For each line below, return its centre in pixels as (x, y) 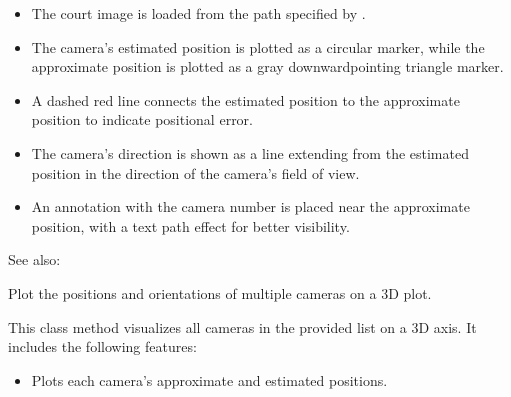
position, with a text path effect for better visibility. (190, 225)
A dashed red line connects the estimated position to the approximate (245, 99)
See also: (34, 259)
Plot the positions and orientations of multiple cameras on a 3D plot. (220, 292)
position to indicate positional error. (142, 119)
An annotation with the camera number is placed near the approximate (250, 206)
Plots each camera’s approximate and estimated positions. (209, 379)
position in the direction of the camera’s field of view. (195, 172)
